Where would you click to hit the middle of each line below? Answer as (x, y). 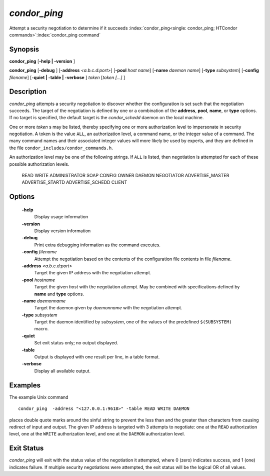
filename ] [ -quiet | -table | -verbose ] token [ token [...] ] (67, 77)
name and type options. (59, 294)
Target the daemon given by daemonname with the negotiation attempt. (108, 308)
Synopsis (24, 49)
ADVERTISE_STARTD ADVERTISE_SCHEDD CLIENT (74, 182)
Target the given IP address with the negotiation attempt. (93, 273)
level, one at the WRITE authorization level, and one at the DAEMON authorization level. (97, 434)
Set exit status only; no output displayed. (76, 343)
